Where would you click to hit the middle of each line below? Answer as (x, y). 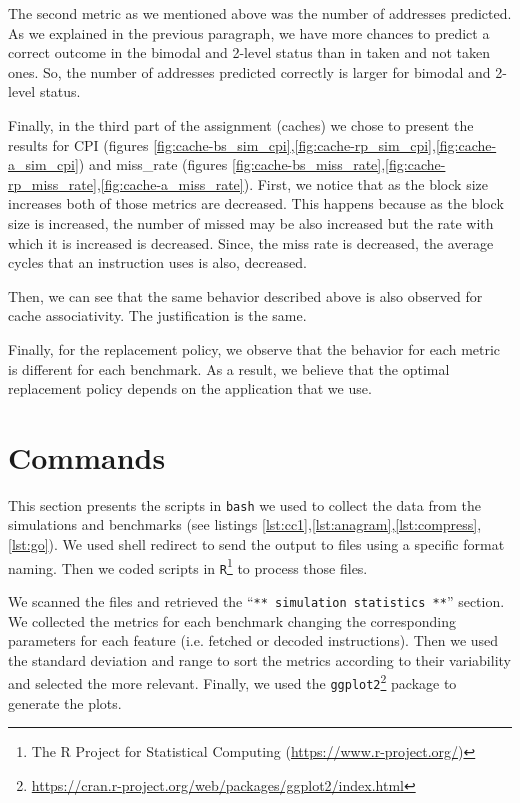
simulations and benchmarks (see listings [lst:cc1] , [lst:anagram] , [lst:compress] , (245, 524)
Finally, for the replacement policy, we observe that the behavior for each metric (254, 348)
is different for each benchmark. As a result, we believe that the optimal (229, 368)
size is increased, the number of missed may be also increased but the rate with (251, 222)
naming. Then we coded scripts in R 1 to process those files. (188, 566)
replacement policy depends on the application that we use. (190, 388)
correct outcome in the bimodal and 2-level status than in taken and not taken (249, 52)
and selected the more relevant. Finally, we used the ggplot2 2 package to (232, 682)
